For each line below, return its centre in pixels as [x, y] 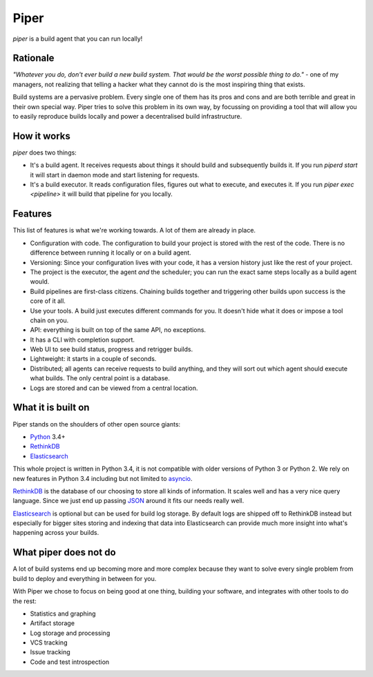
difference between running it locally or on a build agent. [111, 253]
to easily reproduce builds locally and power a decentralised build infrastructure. [127, 117]
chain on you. [49, 320]
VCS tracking [49, 642]
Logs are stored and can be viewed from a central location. [114, 388]
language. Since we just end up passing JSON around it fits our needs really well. [128, 501]
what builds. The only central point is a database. [100, 378]
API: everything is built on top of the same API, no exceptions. [118, 330]
